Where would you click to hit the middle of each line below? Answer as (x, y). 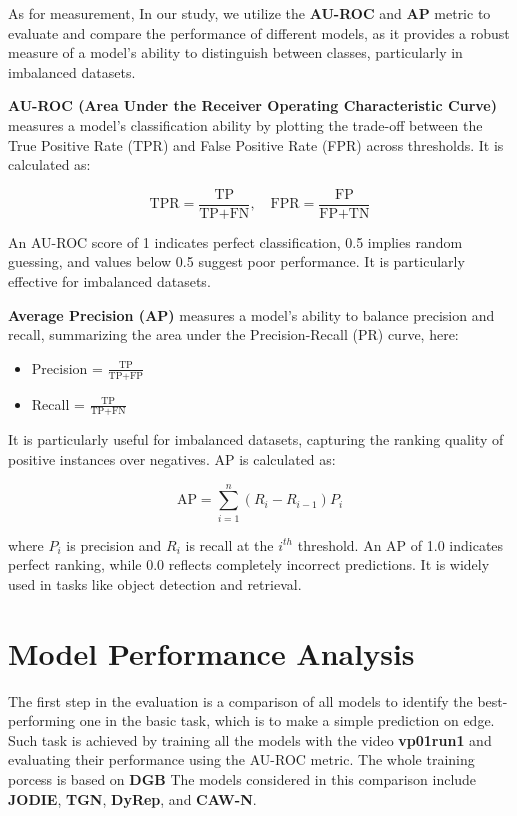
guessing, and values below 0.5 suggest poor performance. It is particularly (236, 261)
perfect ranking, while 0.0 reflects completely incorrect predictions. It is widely (249, 564)
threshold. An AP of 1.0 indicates (400, 544)
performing (41, 720)
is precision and (114, 544)
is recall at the (229, 544)
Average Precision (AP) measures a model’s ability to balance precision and (251, 314)
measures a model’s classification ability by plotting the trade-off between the (245, 124)
